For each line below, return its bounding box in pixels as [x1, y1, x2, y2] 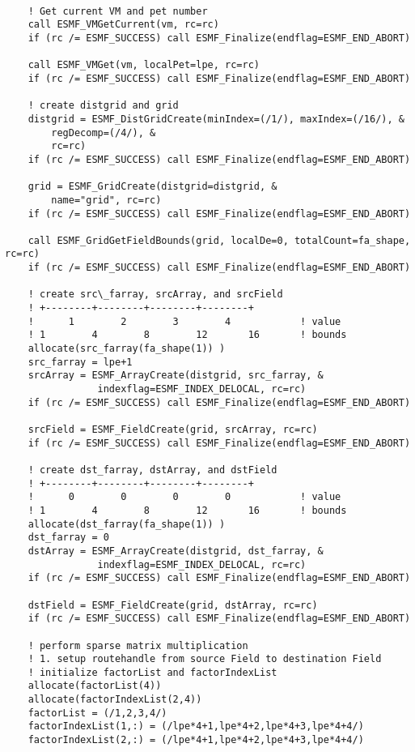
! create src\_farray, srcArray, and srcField [28, 288, 283, 301]
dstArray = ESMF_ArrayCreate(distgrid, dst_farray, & [28, 545, 324, 557]
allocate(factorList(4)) [28, 680, 162, 692]
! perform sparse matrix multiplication [28, 639, 248, 652]
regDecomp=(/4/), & [51, 126, 156, 139]
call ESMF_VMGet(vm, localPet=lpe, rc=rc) [28, 59, 260, 71]
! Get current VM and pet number [28, 5, 208, 17]
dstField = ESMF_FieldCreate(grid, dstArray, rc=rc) [28, 599, 318, 611]
